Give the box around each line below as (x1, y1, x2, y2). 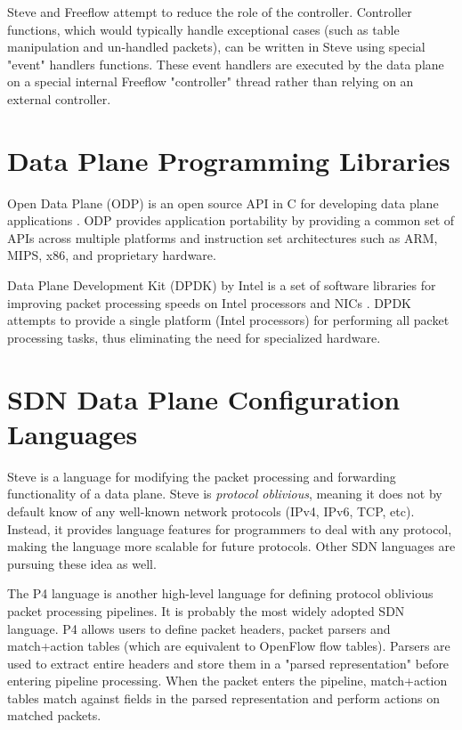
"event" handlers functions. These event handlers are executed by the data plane (7, 54, 444, 73)
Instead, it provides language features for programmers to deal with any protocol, (7, 519, 452, 538)
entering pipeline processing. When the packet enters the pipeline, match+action (7, 671, 448, 690)
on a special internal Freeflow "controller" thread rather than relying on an (7, 72, 414, 91)
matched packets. (7, 706, 101, 725)
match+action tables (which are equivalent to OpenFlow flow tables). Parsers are (7, 637, 450, 655)
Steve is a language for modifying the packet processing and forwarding (7, 466, 396, 485)
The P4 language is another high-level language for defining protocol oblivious (7, 584, 434, 603)
